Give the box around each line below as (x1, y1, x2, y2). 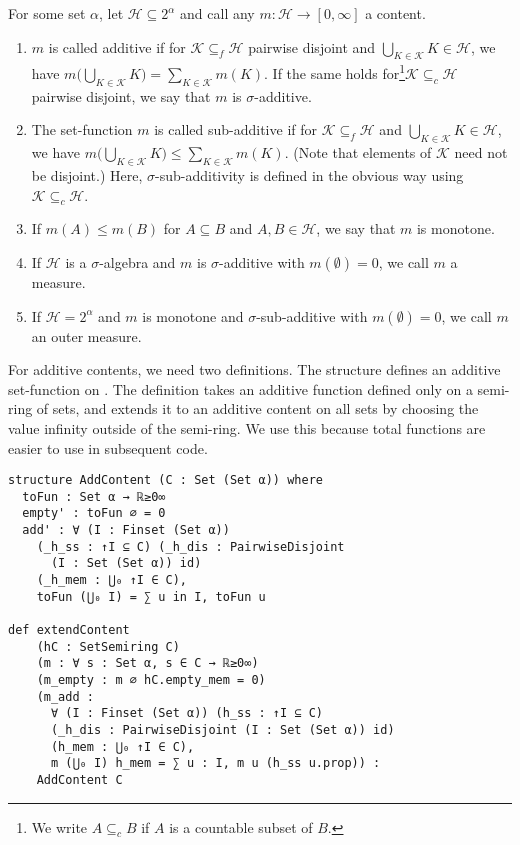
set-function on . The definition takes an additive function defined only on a (8, 378, 473, 399)
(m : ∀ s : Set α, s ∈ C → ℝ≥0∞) (36, 656, 259, 671)
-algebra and (99, 252, 176, 273)
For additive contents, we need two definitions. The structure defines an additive (8, 359, 501, 380)
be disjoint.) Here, (31, 165, 143, 186)
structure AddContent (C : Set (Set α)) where (8, 473, 323, 488)
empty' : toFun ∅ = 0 (22, 506, 166, 521)
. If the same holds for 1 (264, 60, 406, 84)
